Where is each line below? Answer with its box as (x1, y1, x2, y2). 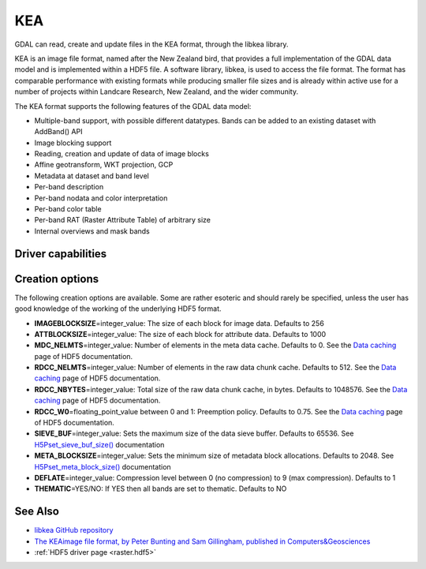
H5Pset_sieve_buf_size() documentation (34, 440, 165, 449)
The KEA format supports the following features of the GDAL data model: (14, 101, 252, 110)
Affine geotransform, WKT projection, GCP (34, 160, 174, 170)
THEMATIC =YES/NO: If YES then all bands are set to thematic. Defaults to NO (34, 484, 287, 493)
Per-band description (34, 182, 104, 192)
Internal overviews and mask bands (34, 226, 150, 236)
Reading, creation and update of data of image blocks (34, 149, 209, 159)
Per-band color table (34, 204, 102, 214)
